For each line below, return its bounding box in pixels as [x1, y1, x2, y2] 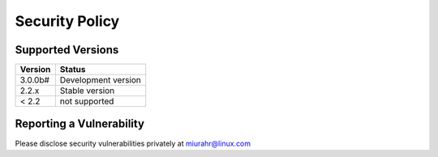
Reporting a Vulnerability [15, 117, 145, 131]
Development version [59, 74, 142, 86]
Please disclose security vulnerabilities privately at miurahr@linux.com [15, 138, 251, 148]
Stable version [59, 85, 115, 96]
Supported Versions [15, 43, 119, 57]
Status [59, 64, 86, 75]
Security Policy [15, 12, 120, 30]
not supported [59, 95, 114, 107]
